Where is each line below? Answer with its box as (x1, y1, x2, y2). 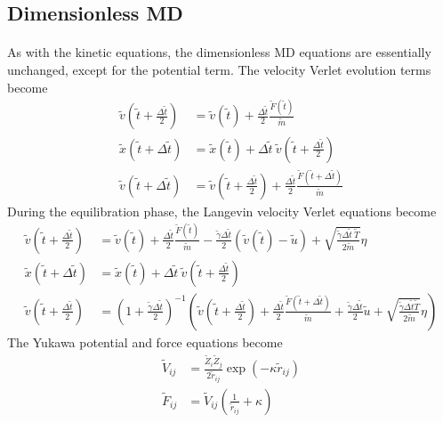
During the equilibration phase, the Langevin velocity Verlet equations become (7, 201, 437, 220)
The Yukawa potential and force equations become (7, 332, 283, 351)
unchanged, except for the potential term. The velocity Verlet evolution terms (7, 60, 431, 78)
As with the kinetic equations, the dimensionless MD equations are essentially (7, 43, 431, 61)
